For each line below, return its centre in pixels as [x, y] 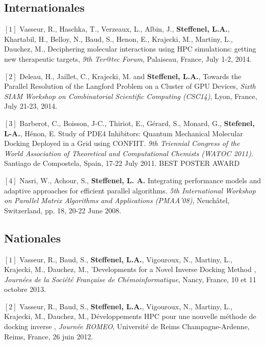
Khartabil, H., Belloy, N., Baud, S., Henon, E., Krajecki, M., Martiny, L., [118, 39]
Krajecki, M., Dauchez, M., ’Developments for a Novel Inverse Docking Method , [130, 269]
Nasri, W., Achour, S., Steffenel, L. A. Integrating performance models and [140, 180]
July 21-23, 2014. [31, 106]
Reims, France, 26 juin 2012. [49, 336]
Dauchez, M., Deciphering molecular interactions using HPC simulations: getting [130, 49]
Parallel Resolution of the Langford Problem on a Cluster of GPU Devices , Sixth [130, 86]
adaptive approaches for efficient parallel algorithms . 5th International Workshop [130, 190]
